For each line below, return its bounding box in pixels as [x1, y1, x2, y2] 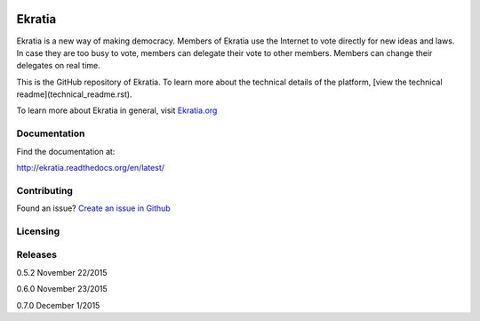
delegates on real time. [16, 60, 101, 71]
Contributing [16, 184, 73, 197]
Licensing [16, 225, 60, 237]
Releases [16, 249, 58, 261]
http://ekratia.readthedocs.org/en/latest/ [16, 163, 164, 173]
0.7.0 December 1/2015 [16, 300, 100, 310]
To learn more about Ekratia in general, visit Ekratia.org [16, 105, 218, 116]
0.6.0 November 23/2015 [16, 284, 108, 294]
